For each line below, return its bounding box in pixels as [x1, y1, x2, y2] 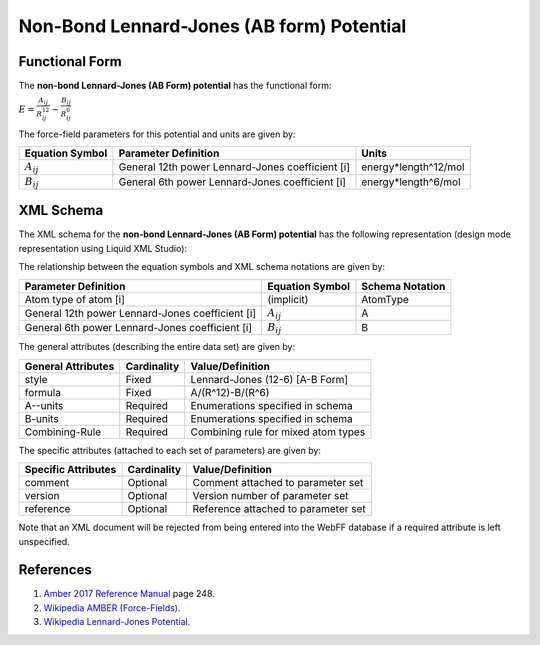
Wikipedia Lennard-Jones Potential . [43, 616, 191, 628]
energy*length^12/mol [361, 160, 465, 174]
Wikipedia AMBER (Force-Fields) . [43, 601, 181, 614]
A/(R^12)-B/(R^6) [190, 385, 270, 399]
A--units [24, 398, 64, 412]
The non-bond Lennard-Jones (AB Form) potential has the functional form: [18, 80, 332, 92]
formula [24, 385, 62, 399]
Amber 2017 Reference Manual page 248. [43, 588, 215, 600]
